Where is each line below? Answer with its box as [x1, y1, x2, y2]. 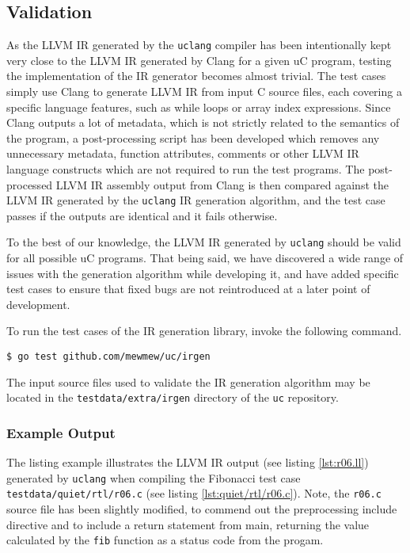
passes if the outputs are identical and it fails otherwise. [6, 207, 278, 223]
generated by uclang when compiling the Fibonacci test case [6, 469, 301, 486]
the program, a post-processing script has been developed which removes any [6, 129, 380, 146]
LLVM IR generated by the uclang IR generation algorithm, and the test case [6, 192, 385, 208]
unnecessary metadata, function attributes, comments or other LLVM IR [6, 145, 359, 162]
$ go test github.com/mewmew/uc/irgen [6, 351, 211, 363]
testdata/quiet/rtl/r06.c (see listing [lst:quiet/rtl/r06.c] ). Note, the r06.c [6, 485, 382, 502]
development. [6, 296, 70, 312]
